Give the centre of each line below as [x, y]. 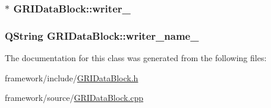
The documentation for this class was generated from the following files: [136, 58]
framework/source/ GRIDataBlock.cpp [74, 98]
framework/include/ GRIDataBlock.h [72, 77]
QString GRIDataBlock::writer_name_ [102, 35]
